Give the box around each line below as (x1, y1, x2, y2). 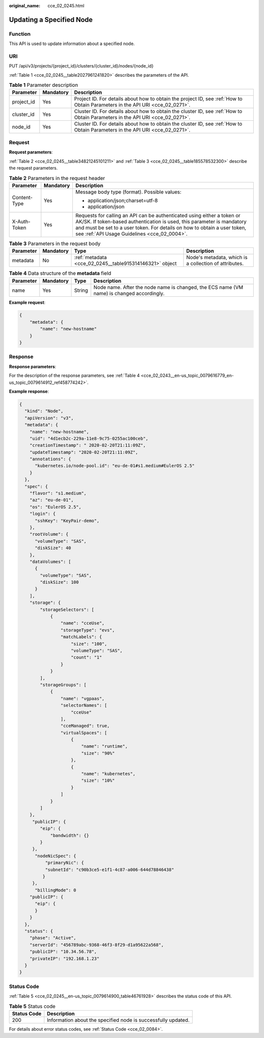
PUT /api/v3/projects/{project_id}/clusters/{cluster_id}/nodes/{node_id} (9, 63, 154, 69)
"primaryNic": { (44, 860, 84, 865)
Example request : (9, 299, 46, 305)
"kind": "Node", (24, 408, 64, 414)
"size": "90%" (81, 751, 115, 756)
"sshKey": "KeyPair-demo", (35, 518, 100, 523)
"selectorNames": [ (60, 703, 108, 708)
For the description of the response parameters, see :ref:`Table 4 (9, 373, 140, 378)
